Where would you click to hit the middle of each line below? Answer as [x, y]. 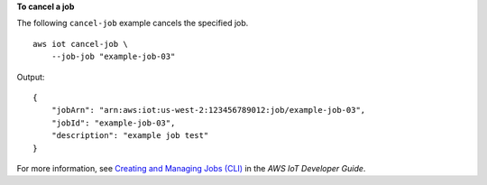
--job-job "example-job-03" [113, 57]
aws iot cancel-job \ [80, 44]
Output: [31, 77]
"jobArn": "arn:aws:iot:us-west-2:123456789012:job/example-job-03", [208, 110]
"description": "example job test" [130, 136]
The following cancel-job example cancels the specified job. [133, 23]
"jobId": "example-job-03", [113, 123]
